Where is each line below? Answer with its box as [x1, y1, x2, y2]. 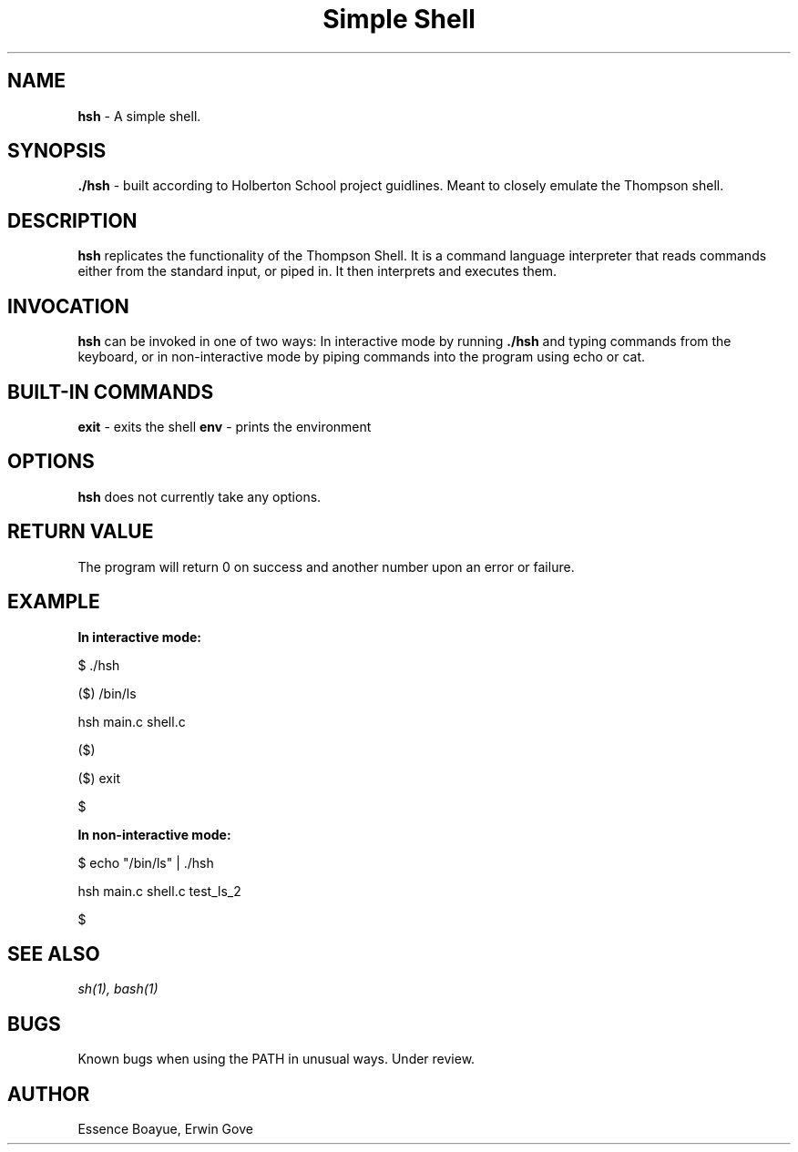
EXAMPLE [7, 590, 100, 614]
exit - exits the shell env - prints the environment [77, 418, 372, 434]
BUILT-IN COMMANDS [7, 380, 214, 403]
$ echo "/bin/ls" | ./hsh [77, 854, 214, 871]
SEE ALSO [7, 942, 100, 965]
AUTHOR [7, 1082, 90, 1106]
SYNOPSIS [7, 139, 107, 163]
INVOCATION [7, 294, 129, 318]
